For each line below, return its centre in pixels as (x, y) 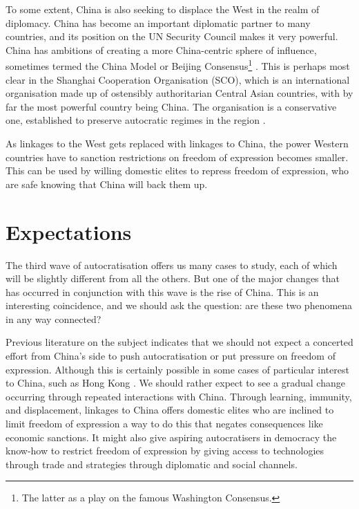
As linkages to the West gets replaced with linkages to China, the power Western (177, 143)
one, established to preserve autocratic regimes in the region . (136, 120)
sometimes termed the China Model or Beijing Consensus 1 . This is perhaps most (178, 65)
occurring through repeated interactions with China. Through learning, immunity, (179, 396)
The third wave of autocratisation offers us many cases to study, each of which (172, 265)
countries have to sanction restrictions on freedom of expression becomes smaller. (177, 157)
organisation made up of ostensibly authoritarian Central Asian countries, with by (179, 93)
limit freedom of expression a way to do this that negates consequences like (164, 424)
